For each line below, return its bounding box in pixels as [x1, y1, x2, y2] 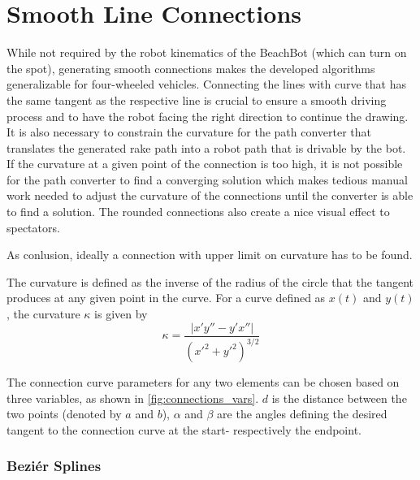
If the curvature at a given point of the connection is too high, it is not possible [6, 155, 403, 172]
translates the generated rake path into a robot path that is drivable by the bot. [6, 139, 406, 156]
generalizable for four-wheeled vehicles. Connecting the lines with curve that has [6, 76, 406, 93]
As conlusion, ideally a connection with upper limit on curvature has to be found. [6, 246, 413, 263]
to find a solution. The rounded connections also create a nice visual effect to [6, 203, 390, 220]
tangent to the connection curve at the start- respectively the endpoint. [6, 421, 362, 438]
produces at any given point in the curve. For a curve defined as [6, 289, 326, 306]
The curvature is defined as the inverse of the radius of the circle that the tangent [6, 273, 414, 290]
